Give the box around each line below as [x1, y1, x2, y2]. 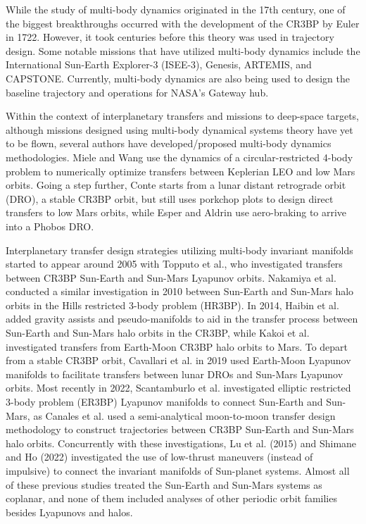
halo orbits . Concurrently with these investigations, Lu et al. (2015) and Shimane [6, 435, 357, 450]
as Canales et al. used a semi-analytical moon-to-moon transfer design [33, 408, 336, 423]
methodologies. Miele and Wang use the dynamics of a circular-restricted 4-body [6, 149, 353, 164]
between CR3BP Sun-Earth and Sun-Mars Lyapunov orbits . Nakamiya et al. [6, 270, 336, 285]
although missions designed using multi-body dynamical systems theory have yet [6, 122, 353, 137]
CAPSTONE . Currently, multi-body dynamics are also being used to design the [6, 70, 350, 85]
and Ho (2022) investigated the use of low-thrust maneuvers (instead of [6, 449, 313, 464]
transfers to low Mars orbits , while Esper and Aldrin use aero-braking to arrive [6, 205, 347, 220]
